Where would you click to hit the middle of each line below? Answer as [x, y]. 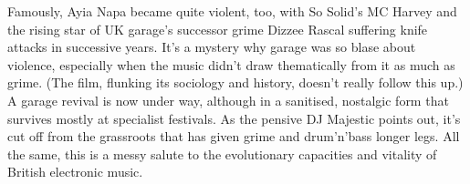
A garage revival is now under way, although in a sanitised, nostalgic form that [228, 100]
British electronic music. [75, 172]
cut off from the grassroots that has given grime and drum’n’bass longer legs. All [234, 136]
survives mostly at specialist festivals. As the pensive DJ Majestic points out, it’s [234, 118]
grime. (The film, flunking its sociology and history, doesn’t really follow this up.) [235, 82]
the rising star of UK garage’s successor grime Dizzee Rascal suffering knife [218, 29]
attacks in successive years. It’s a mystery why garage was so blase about [212, 47]
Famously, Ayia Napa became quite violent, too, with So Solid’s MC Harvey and [232, 11]
